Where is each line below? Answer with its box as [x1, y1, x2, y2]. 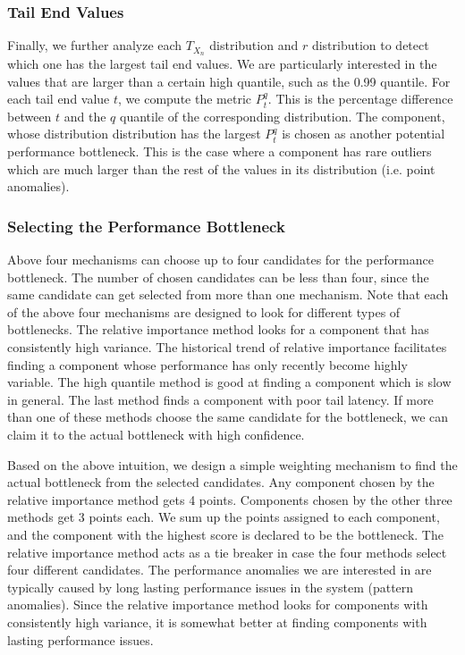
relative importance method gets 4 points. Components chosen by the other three [7, 490, 452, 508]
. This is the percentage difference [267, 89, 453, 108]
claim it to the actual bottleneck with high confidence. [7, 424, 305, 443]
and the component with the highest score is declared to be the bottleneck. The [7, 525, 444, 543]
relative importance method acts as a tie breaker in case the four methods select [7, 542, 447, 561]
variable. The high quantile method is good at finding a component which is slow [7, 373, 452, 391]
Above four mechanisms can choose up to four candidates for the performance [7, 250, 434, 269]
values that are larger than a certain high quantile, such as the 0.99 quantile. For [7, 71, 451, 90]
